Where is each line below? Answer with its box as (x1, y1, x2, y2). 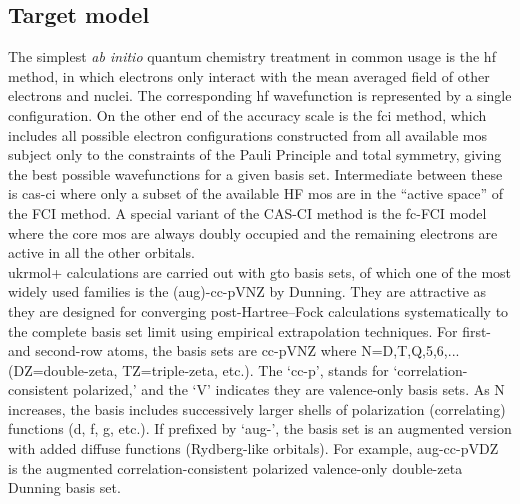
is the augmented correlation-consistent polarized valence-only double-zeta (8, 457, 463, 478)
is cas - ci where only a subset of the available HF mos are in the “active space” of (8, 183, 503, 204)
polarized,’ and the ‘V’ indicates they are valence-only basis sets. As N (73, 379, 505, 400)
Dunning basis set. (8, 477, 121, 498)
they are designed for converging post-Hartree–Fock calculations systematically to (8, 300, 509, 321)
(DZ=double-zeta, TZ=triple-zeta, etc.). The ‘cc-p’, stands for (8, 359, 389, 380)
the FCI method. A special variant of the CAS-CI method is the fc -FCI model (8, 202, 487, 223)
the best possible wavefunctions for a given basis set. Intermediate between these (8, 163, 503, 184)
